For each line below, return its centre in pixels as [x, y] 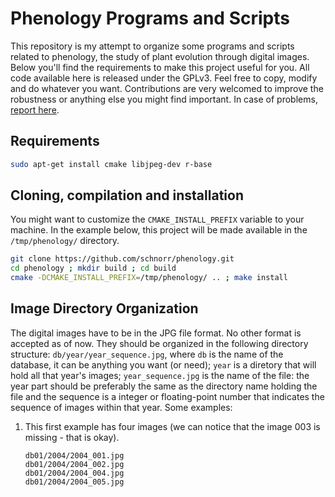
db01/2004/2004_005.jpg [74, 482]
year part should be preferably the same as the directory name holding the [164, 386]
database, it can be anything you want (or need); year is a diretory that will [163, 364]
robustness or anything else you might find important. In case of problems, [164, 99]
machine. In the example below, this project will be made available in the [159, 230]
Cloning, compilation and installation [127, 195]
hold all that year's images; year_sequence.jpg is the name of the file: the [160, 375]
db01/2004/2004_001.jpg [74, 455]
